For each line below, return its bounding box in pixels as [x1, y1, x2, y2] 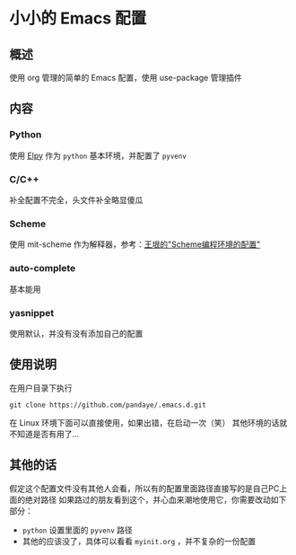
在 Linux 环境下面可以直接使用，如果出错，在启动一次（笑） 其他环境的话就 [9, 417, 288, 427]
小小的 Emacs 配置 [9, 8, 147, 29]
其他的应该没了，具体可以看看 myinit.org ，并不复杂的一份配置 [22, 535, 257, 546]
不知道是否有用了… [9, 428, 80, 439]
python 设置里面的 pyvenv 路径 [22, 524, 133, 535]
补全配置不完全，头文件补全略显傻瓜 [9, 194, 144, 205]
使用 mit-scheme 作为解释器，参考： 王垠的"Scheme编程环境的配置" [9, 239, 261, 250]
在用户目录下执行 [9, 383, 73, 393]
